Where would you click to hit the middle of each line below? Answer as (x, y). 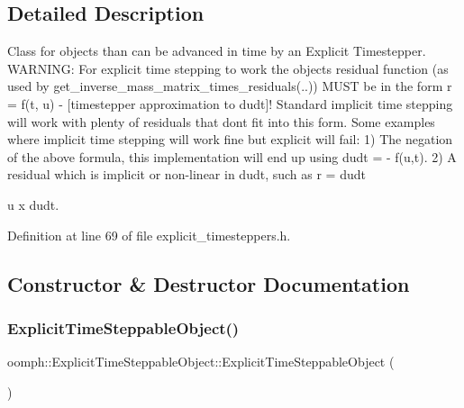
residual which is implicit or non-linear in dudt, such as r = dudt (187, 174)
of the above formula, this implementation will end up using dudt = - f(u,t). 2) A (232, 156)
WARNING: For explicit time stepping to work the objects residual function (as (228, 68)
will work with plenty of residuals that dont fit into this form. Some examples (221, 121)
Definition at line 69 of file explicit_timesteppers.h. (149, 235)
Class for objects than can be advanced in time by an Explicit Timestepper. (217, 51)
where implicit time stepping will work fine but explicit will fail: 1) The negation (230, 139)
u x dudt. (33, 204)
